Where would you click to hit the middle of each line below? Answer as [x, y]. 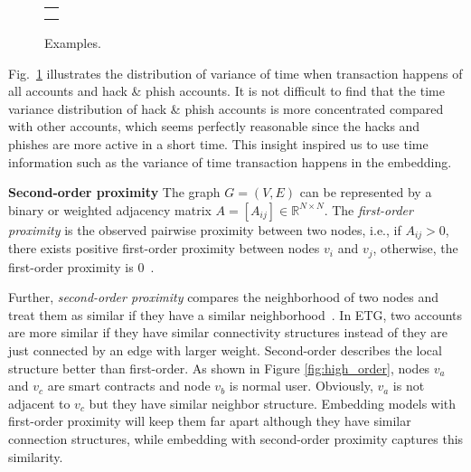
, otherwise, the [415, 248]
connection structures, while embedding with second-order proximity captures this [236, 439]
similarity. [36, 456]
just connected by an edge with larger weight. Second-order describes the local [225, 350]
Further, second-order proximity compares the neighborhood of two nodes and [224, 297]
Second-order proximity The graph [114, 192]
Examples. [73, 42]
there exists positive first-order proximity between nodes [164, 248]
